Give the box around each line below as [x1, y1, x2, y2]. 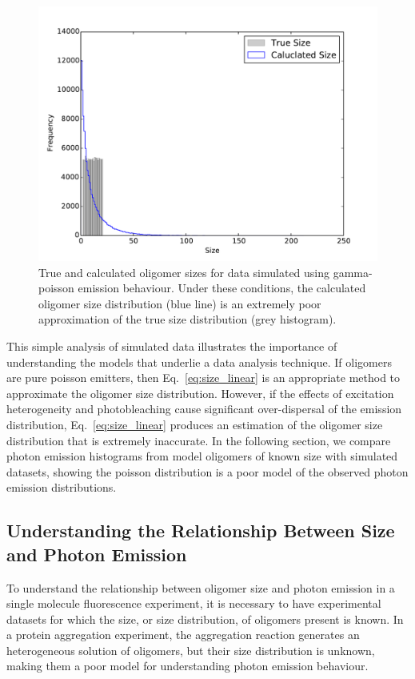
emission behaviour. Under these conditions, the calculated [78, 279, 366, 296]
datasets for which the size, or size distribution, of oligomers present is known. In [6, 610, 404, 627]
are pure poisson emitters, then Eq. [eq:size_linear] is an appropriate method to [6, 369, 401, 386]
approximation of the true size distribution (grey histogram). [38, 311, 337, 327]
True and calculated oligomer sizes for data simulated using [38, 263, 330, 280]
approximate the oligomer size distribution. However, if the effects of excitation [6, 384, 394, 401]
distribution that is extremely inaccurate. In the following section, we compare [6, 432, 391, 448]
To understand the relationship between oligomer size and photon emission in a [6, 579, 395, 596]
